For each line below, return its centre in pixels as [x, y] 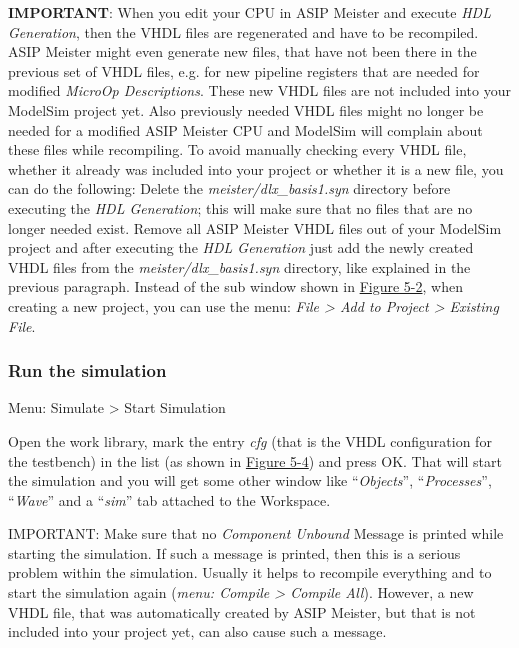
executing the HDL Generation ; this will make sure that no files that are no [240, 207]
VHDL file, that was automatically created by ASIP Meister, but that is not [242, 611]
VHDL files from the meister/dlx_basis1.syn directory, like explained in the [239, 266]
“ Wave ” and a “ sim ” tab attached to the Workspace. [169, 499]
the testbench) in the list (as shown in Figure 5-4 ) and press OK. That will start [255, 460]
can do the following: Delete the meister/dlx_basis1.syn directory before [229, 188]
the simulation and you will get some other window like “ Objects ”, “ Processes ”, [250, 480]
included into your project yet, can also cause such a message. [197, 631]
